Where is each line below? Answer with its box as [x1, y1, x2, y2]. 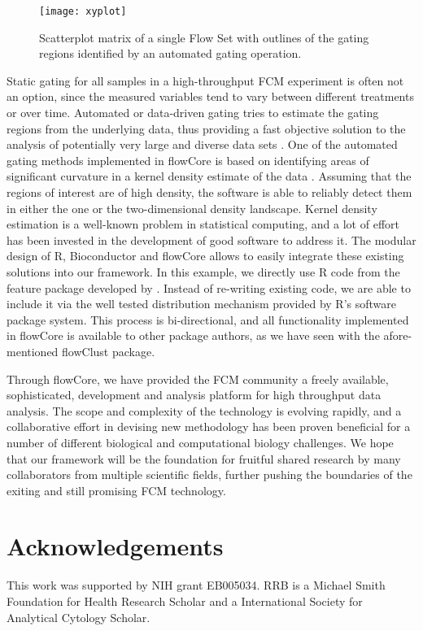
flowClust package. [62, 342, 155, 359]
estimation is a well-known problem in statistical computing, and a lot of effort [7, 215, 399, 233]
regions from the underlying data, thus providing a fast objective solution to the [7, 120, 406, 137]
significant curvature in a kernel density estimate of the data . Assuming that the [7, 168, 412, 185]
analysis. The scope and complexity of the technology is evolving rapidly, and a [7, 402, 402, 419]
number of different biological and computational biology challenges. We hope [7, 433, 394, 450]
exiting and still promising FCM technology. [7, 481, 226, 498]
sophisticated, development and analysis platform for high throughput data [7, 386, 382, 403]
